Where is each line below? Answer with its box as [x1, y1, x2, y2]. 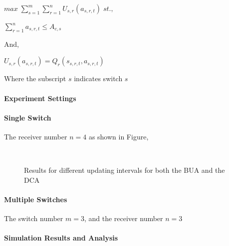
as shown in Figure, [88, 131, 149, 141]
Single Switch [4, 112, 51, 123]
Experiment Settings [4, 93, 76, 103]
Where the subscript [4, 73, 66, 84]
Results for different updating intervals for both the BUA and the [24, 165, 225, 175]
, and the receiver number [84, 213, 163, 224]
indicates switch [74, 73, 123, 84]
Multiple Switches [4, 194, 67, 204]
